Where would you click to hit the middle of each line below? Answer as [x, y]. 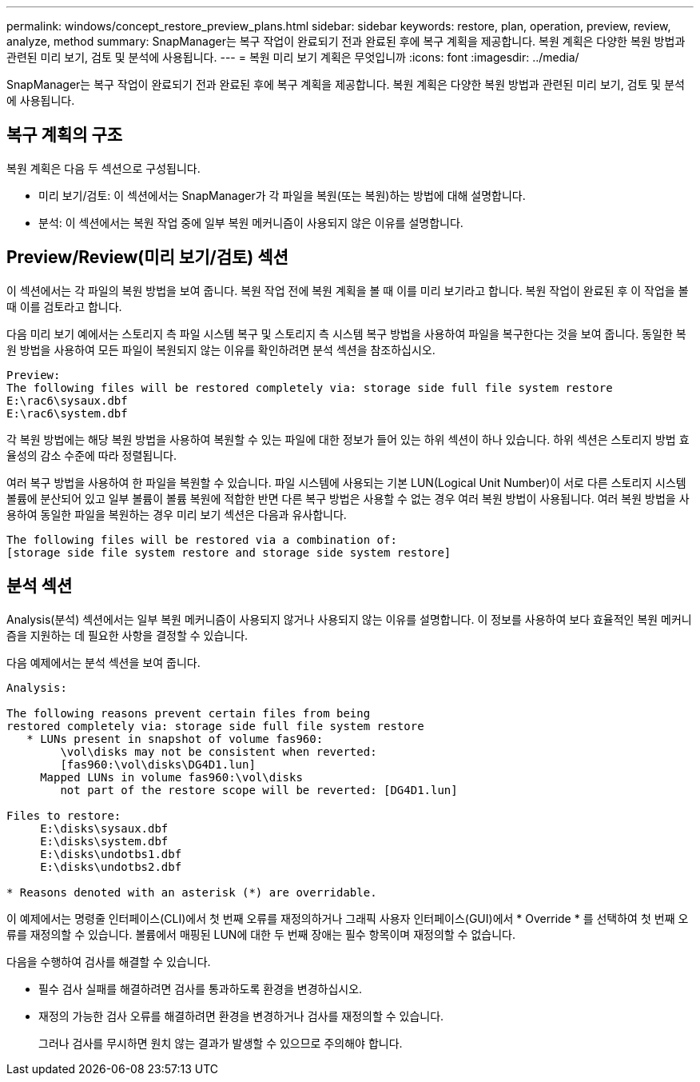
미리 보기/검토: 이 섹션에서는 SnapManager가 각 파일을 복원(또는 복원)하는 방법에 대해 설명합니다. [282, 195]
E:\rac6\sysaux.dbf [67, 400]
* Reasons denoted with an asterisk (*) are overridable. [192, 892]
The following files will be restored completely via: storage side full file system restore [310, 387]
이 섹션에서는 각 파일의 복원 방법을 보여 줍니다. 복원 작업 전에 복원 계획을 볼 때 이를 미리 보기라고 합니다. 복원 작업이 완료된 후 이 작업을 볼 [348, 290]
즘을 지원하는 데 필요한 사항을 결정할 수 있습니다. [127, 635]
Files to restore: [64, 815]
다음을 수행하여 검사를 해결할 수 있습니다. [109, 961]
